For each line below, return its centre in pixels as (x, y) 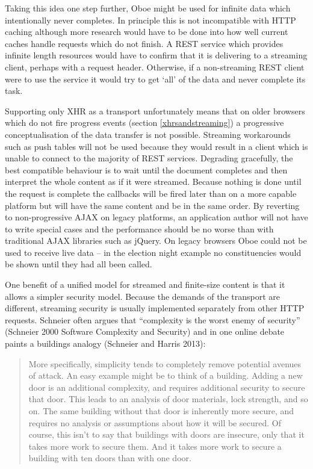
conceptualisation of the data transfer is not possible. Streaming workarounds (148, 134)
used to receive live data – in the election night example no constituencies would (153, 252)
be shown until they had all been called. (79, 264)
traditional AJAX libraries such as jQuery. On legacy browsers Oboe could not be (156, 241)
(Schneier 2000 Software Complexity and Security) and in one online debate (145, 331)
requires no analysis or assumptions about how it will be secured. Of (155, 422)
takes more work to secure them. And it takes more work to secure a (155, 446)
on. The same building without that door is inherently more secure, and (161, 411)
